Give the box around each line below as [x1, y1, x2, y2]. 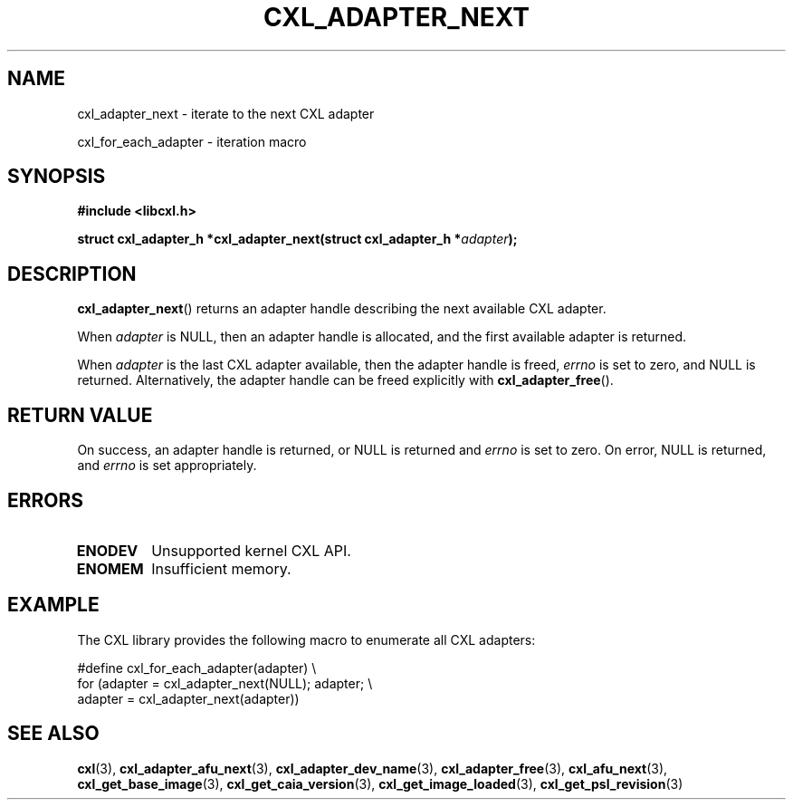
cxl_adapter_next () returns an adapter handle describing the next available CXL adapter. [77, 301, 607, 317]
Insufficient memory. [151, 559, 291, 578]
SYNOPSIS [7, 165, 106, 188]
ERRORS [7, 488, 84, 512]
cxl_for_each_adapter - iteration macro [77, 133, 307, 149]
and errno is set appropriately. [77, 457, 257, 474]
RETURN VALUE [7, 403, 153, 427]
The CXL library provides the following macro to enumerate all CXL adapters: [77, 631, 536, 648]
